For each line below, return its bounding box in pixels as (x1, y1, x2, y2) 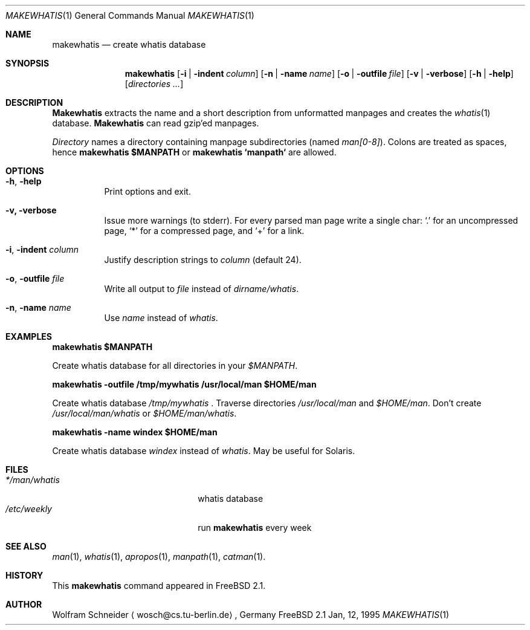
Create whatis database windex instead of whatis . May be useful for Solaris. (52, 446, 355, 456)
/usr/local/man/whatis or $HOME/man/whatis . (52, 408, 237, 418)
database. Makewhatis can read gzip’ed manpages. (52, 118, 259, 128)
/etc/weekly (5, 504, 52, 514)
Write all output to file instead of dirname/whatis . (104, 284, 299, 294)
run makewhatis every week (198, 522, 312, 533)
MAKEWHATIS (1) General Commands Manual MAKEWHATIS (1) (5, 10, 254, 21)
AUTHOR (5, 599, 42, 609)
